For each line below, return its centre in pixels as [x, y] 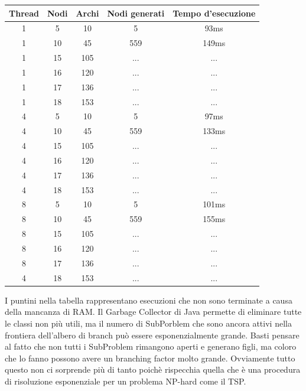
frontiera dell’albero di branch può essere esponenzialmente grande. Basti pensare [152, 335]
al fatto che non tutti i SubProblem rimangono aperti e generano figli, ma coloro [151, 346]
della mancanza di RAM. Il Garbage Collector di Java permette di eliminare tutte [153, 312]
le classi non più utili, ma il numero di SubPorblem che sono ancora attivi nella [148, 323]
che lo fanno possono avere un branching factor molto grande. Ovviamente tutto [150, 358]
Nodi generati [136, 13]
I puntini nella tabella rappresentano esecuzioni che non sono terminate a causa [149, 300]
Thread [24, 13]
